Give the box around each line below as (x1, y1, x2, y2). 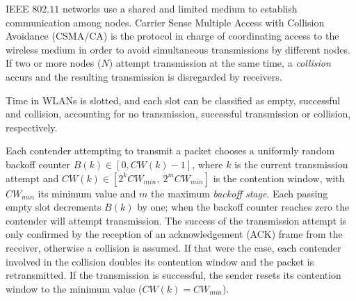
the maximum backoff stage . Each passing (151, 186, 328, 200)
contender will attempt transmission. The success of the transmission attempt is (6, 213, 347, 227)
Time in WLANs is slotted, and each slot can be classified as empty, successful (6, 92, 341, 107)
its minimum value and (38, 186, 136, 200)
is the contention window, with (213, 170, 345, 185)
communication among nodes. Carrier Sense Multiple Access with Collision (6, 15, 325, 29)
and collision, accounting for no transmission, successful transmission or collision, (6, 106, 351, 121)
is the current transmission (234, 156, 348, 171)
